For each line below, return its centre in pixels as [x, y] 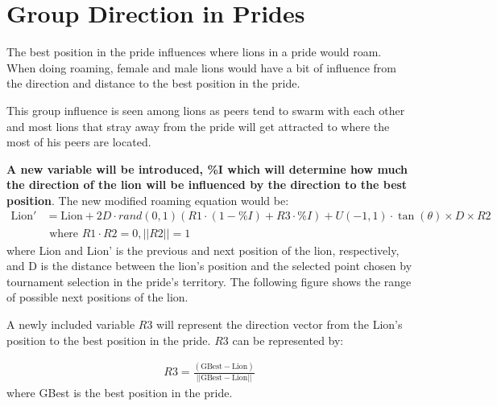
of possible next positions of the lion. [97, 297]
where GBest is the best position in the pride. [120, 392]
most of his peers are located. [79, 142]
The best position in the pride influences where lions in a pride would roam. [194, 52]
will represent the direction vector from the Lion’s [280, 324]
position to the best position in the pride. [109, 340]
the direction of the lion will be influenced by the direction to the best [207, 185]
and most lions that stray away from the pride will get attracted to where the [198, 126]
